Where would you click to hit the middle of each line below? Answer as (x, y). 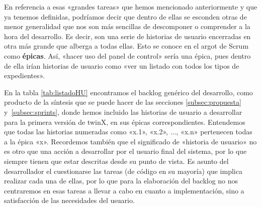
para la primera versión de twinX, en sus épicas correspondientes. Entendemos (125, 122)
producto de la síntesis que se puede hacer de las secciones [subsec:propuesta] (123, 102)
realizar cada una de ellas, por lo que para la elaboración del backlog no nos (121, 181)
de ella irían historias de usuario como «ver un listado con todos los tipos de (122, 65)
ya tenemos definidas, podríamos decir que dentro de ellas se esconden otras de (125, 16)
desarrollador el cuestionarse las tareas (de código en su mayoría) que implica (123, 171)
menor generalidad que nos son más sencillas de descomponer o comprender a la (127, 26)
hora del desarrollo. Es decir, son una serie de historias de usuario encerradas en (127, 36)
